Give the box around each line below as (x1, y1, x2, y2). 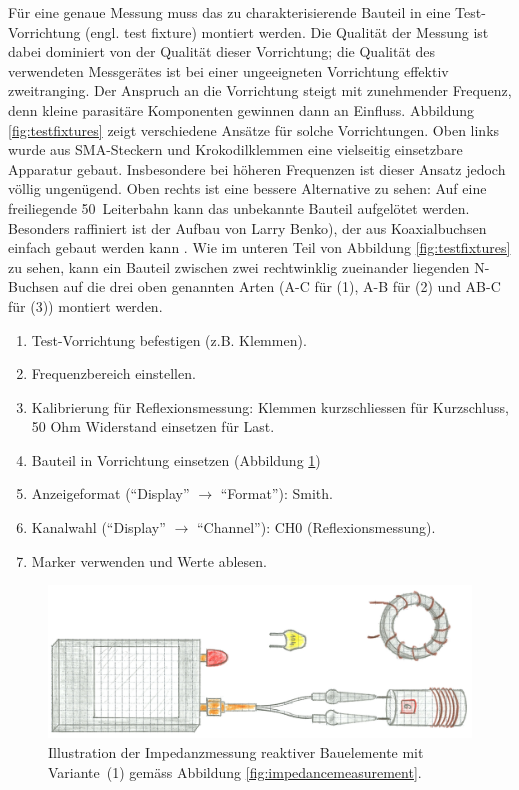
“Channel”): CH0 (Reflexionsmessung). (196, 517, 436, 538)
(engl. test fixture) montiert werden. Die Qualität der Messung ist (85, 21, 489, 42)
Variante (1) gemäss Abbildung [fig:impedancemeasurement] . (48, 761, 422, 782)
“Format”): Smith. (220, 483, 333, 504)
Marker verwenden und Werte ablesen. (31, 550, 267, 571)
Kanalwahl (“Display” (31, 517, 166, 538)
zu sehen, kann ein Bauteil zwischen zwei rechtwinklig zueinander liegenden (8, 256, 470, 277)
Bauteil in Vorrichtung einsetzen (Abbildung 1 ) (31, 449, 321, 470)
